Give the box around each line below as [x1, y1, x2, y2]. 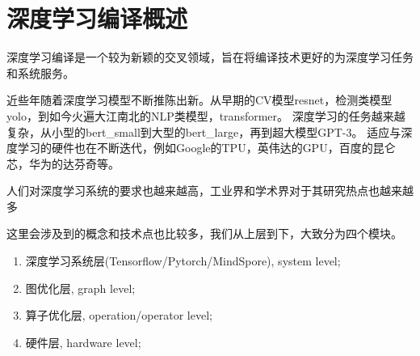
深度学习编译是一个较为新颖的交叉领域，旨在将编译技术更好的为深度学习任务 [6, 49, 414, 66]
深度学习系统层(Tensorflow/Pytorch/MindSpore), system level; [25, 252, 341, 269]
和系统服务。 [6, 64, 74, 81]
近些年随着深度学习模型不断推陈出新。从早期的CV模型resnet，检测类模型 [6, 91, 393, 108]
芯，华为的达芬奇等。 [6, 155, 120, 172]
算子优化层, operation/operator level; [25, 307, 212, 324]
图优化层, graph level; [25, 279, 136, 296]
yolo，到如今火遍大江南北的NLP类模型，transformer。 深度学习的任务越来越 [6, 107, 405, 124]
